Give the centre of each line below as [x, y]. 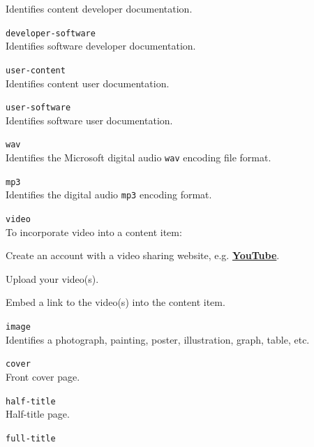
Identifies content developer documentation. [99, 8]
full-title [31, 438]
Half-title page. [38, 414]
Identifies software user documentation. [89, 120]
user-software [38, 108]
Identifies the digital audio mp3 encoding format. [109, 195]
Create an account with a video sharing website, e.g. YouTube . [143, 255]
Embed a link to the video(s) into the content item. [115, 302]
